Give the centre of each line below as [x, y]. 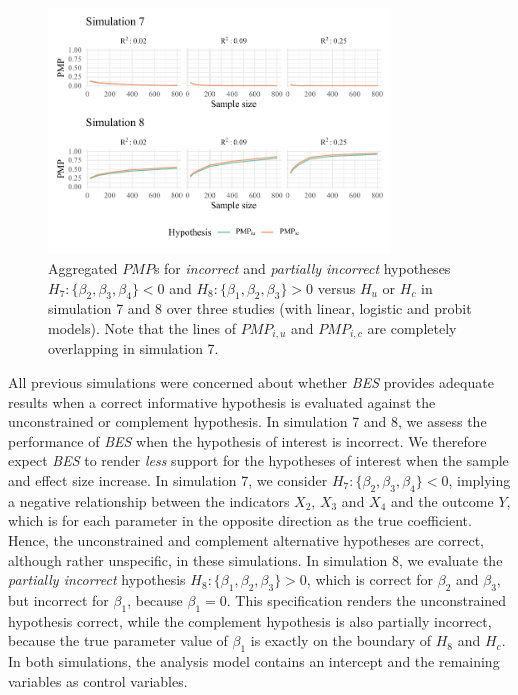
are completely [412, 328]
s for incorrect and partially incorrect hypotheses [302, 268]
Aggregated [83, 268]
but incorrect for [58, 600]
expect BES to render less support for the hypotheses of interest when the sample [258, 460]
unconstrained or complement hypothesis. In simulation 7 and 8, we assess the [247, 421]
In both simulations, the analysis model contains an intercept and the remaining [254, 661]
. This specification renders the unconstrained [366, 600]
